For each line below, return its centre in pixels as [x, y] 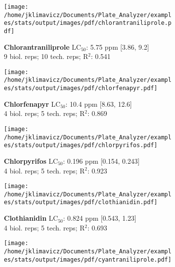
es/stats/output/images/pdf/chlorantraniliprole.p [88, 23]
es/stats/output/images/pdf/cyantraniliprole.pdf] [88, 259]
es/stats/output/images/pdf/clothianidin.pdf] [81, 202]
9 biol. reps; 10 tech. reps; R [46, 56]
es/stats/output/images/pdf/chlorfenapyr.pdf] [81, 88]
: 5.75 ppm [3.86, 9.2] [117, 47]
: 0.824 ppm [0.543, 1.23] [100, 218]
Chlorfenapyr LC [32, 104]
